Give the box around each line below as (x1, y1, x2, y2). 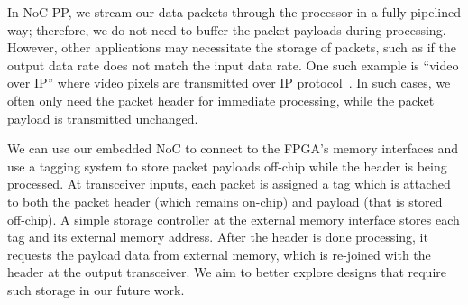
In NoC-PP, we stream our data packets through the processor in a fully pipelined (7, 3, 461, 21)
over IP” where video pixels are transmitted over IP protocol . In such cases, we (7, 73, 451, 92)
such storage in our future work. (7, 280, 185, 299)
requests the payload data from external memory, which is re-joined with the (7, 245, 431, 263)
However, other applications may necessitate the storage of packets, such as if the (7, 38, 456, 57)
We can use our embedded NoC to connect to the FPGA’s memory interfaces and (7, 139, 459, 158)
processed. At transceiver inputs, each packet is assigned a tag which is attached (7, 174, 451, 193)
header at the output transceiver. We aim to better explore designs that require (7, 263, 447, 282)
